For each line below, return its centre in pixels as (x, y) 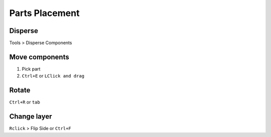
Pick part (31, 69)
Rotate (20, 90)
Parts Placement (44, 13)
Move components (39, 57)
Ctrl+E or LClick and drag (53, 76)
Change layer (31, 117)
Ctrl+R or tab (25, 102)
